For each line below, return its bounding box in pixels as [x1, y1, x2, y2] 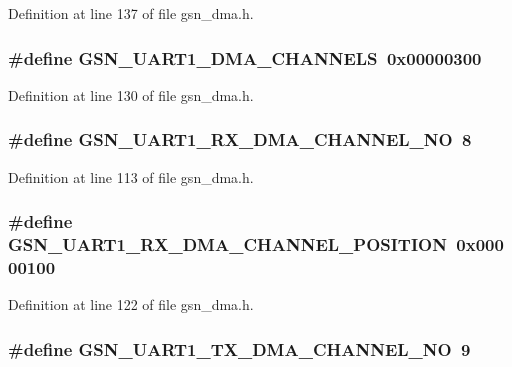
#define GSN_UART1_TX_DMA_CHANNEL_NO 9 [8, 336, 471, 361]
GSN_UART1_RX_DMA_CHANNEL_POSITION [8, 232, 447, 257]
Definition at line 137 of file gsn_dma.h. [8, 3, 254, 23]
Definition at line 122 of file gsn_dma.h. [8, 294, 254, 315]
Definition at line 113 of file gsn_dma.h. [8, 166, 254, 187]
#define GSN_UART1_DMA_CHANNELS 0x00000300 [8, 45, 482, 70]
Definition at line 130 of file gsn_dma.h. [8, 84, 254, 105]
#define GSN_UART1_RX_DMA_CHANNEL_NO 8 [8, 127, 472, 152]
